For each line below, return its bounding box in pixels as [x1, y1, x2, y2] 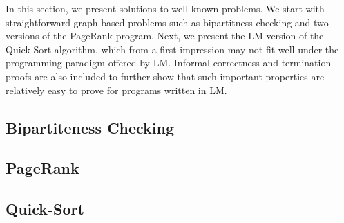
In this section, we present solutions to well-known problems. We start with [6, 1, 325, 15]
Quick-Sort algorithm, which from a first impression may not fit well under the [6, 42, 339, 56]
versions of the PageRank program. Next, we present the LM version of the [6, 28, 324, 43]
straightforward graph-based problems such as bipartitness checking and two [6, 15, 329, 29]
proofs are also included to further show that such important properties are [6, 69, 325, 83]
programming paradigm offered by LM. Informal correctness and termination [6, 55, 332, 70]
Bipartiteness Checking [6, 116, 175, 138]
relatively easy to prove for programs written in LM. [6, 82, 227, 97]
